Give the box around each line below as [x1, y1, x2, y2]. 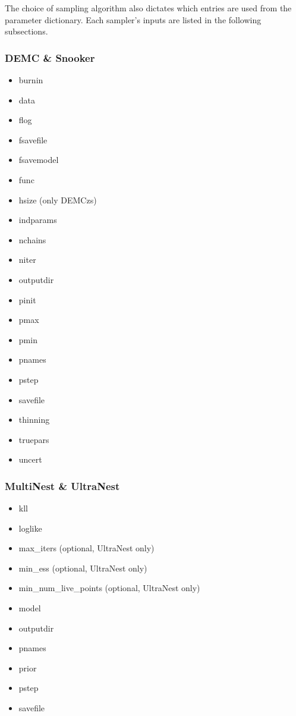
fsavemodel [18, 153, 59, 166]
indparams [18, 213, 57, 226]
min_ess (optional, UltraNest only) [18, 561, 147, 574]
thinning [18, 413, 50, 426]
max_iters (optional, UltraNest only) [18, 542, 155, 554]
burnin [18, 74, 43, 86]
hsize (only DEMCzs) [18, 193, 97, 206]
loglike [18, 522, 42, 534]
